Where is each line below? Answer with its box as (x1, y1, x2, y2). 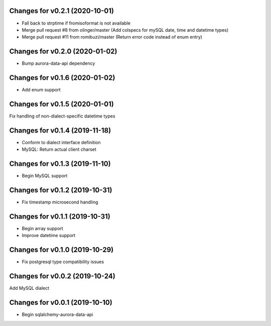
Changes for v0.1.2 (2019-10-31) (9, 186, 112, 194)
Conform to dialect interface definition (22, 139, 101, 145)
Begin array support (22, 226, 63, 232)
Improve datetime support (22, 233, 76, 239)
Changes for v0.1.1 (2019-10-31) (9, 212, 110, 221)
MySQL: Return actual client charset (22, 146, 96, 153)
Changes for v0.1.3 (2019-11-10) (9, 160, 111, 168)
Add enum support (22, 87, 61, 93)
